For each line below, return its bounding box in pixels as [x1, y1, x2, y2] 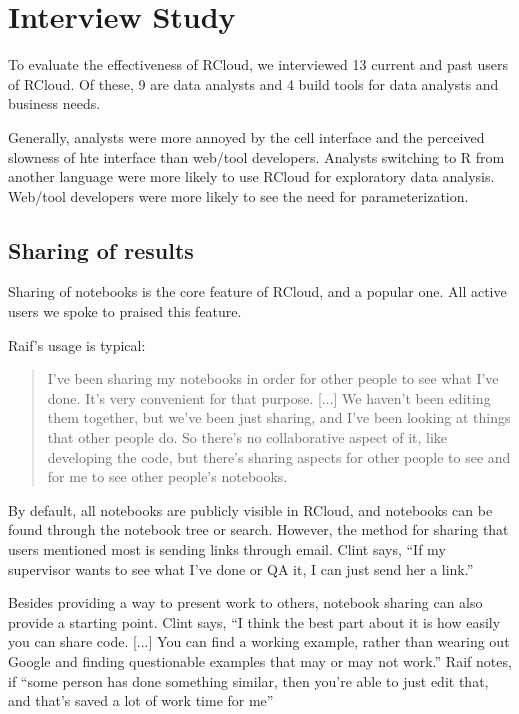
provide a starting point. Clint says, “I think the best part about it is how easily [8, 611, 501, 632]
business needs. [8, 93, 101, 114]
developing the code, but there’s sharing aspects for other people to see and [47, 446, 511, 467]
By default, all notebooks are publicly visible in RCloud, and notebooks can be [8, 499, 493, 520]
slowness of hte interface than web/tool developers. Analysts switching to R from [8, 146, 505, 167]
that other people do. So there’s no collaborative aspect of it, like [47, 427, 448, 448]
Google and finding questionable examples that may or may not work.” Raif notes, [8, 650, 512, 671]
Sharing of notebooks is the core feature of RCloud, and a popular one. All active [8, 281, 507, 302]
